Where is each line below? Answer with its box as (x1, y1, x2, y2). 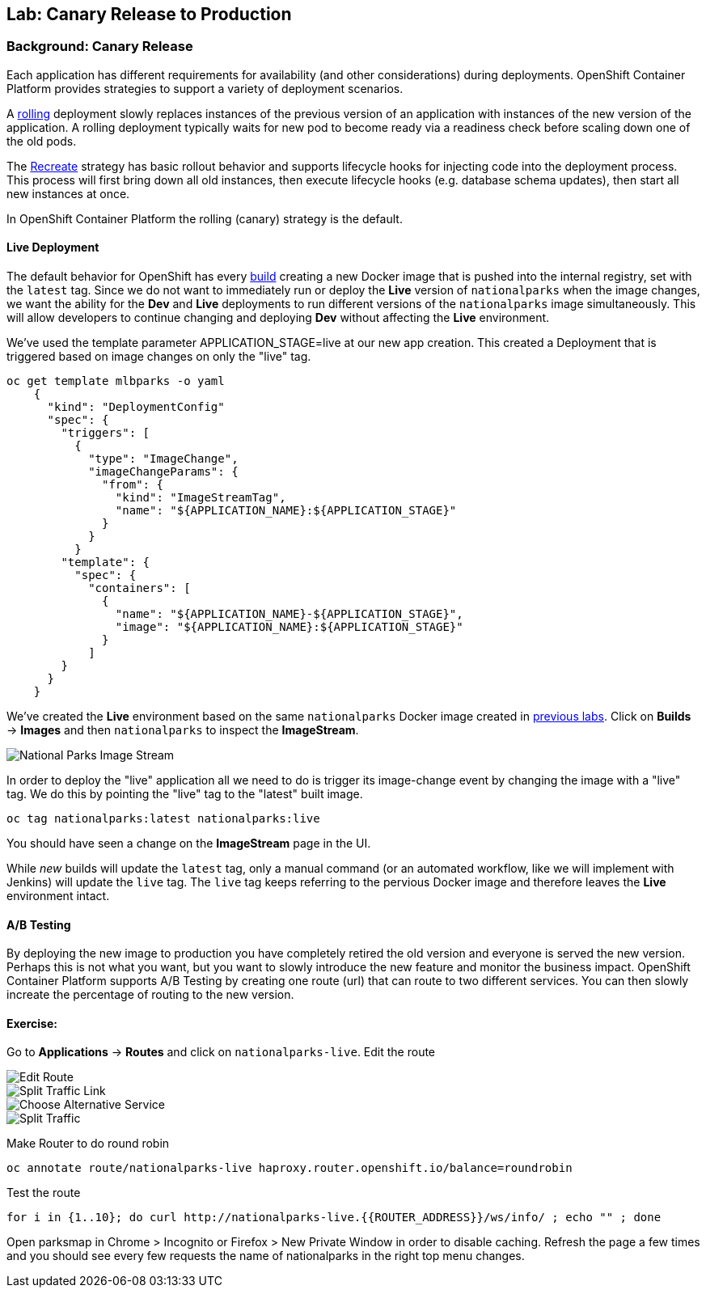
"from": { (102, 478, 163, 492)
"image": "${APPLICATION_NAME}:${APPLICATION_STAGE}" (115, 620, 463, 634)
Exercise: (6, 1016, 57, 1030)
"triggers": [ (61, 426, 150, 440)
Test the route (6, 1186, 81, 1200)
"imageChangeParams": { (88, 465, 239, 479)
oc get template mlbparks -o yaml (6, 374, 225, 388)
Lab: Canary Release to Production (6, 4, 292, 24)
